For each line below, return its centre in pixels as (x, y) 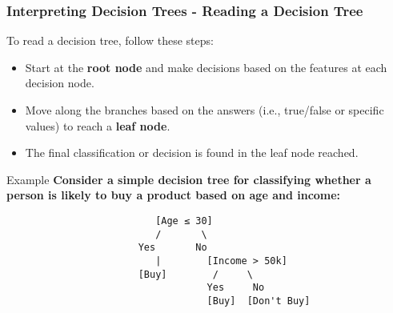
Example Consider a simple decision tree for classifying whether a (189, 179)
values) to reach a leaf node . (98, 125)
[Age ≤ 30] (184, 221)
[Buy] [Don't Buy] (259, 301)
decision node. (60, 83)
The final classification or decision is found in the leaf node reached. (192, 152)
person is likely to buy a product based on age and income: (174, 195)
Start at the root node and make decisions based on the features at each (206, 67)
